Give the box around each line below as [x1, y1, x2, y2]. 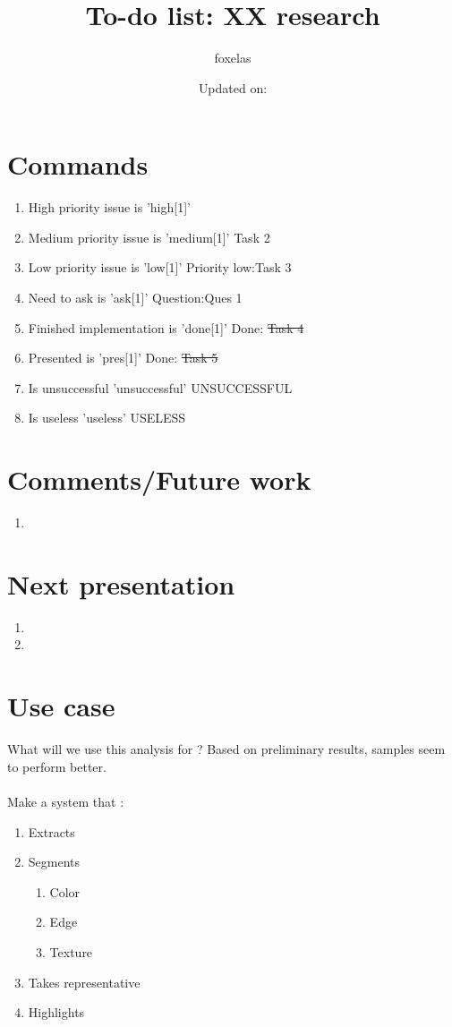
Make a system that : [7, 792, 124, 810]
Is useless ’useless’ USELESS [28, 408, 186, 427]
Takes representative [28, 972, 141, 991]
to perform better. [7, 757, 107, 775]
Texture [49, 942, 93, 961]
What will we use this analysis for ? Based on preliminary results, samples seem [7, 740, 446, 758]
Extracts [28, 822, 75, 841]
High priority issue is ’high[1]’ [28, 198, 191, 217]
